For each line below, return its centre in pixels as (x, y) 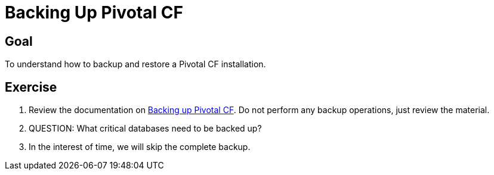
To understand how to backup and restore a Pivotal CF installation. (135, 64)
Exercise (31, 87)
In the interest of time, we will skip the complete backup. (140, 147)
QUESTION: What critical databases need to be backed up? (145, 129)
